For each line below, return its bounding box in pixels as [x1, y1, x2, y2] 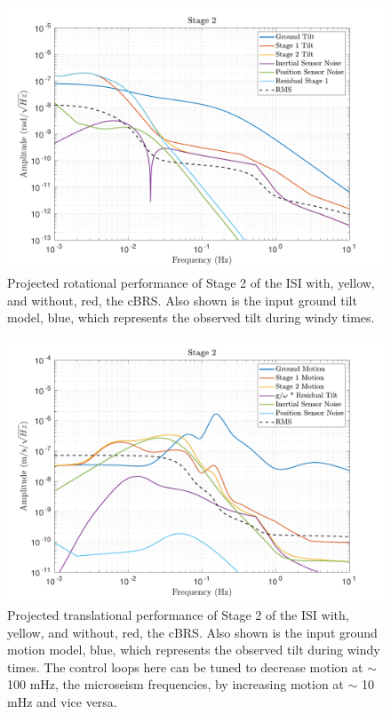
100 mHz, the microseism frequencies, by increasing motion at [7, 675, 344, 694]
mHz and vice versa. [7, 692, 117, 710]
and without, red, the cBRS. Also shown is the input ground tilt [7, 290, 357, 309]
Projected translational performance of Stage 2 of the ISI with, [7, 605, 349, 623]
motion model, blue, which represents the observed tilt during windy [7, 640, 380, 659]
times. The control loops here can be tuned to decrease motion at [7, 657, 363, 676]
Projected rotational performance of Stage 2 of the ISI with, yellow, [7, 274, 375, 292]
